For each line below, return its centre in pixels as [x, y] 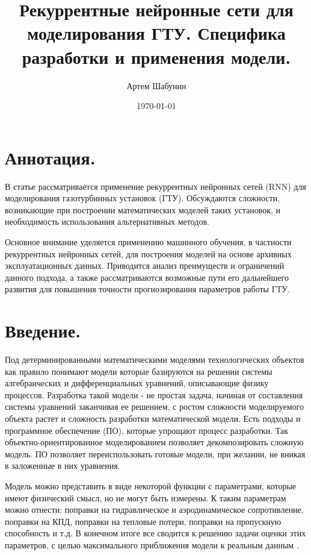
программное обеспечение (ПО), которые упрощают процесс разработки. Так [146, 430]
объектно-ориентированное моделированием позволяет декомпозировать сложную [154, 442]
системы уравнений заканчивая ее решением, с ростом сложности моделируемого [154, 406]
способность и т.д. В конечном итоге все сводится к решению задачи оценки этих [155, 533]
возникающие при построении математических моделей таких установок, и [143, 209]
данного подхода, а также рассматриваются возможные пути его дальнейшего [147, 277]
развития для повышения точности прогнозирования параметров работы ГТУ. [148, 289]
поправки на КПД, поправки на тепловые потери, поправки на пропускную [143, 521]
